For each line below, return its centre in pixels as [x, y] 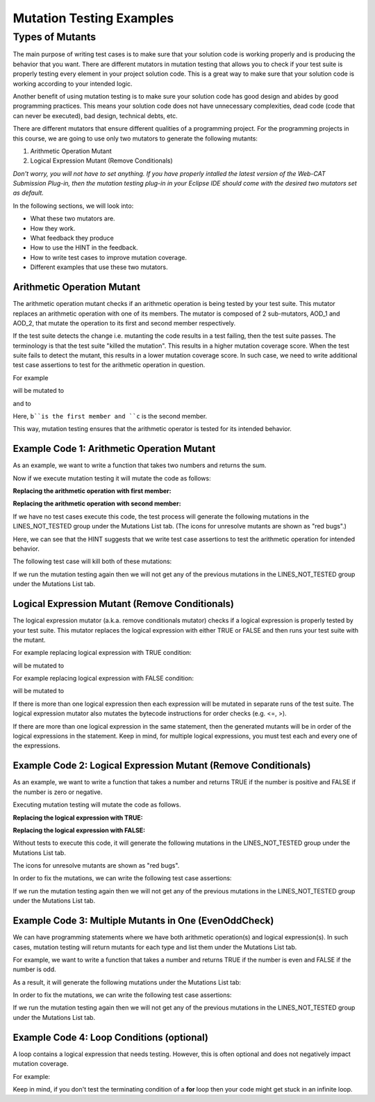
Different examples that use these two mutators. [99, 267]
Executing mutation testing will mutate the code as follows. [97, 805]
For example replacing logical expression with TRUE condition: [102, 653]
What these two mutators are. [73, 218]
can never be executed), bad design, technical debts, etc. [95, 115]
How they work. [53, 228]
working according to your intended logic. [73, 83]
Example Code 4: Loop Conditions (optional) [110, 1037]
